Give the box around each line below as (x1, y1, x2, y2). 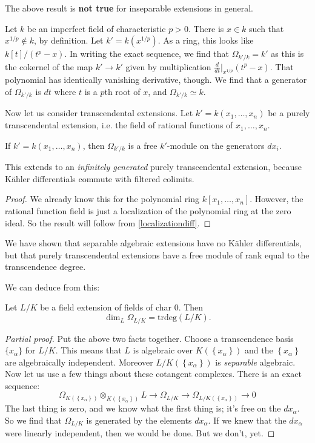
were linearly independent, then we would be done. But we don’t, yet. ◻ (5, 427, 275, 439)
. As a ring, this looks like (157, 34, 254, 47)
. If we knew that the (208, 413, 287, 426)
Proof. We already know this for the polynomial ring (5, 192, 200, 205)
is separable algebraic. (215, 355, 296, 368)
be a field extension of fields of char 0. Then (40, 301, 204, 313)
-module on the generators (167, 139, 265, 151)
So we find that (5, 413, 62, 426)
